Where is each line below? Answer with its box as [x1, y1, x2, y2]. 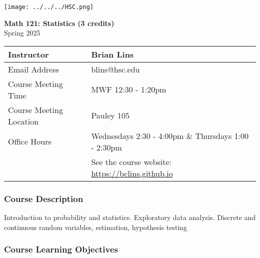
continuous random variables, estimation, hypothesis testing [4, 221, 187, 232]
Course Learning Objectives [4, 243, 118, 255]
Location [8, 115, 39, 127]
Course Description [4, 192, 83, 204]
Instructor [8, 48, 49, 60]
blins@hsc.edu [91, 63, 140, 75]
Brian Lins [91, 48, 134, 60]
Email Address [8, 63, 59, 75]
